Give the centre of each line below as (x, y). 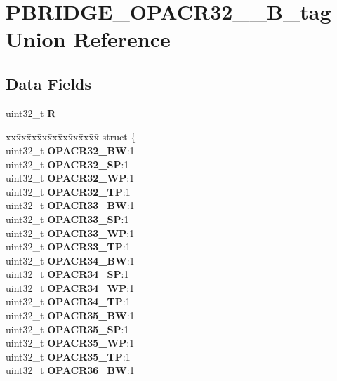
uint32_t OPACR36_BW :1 (70, 370)
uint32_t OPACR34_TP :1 (68, 301)
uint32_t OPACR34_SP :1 (67, 274)
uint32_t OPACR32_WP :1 (70, 178)
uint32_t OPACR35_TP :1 (68, 356)
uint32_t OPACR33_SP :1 (67, 219)
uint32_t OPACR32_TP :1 (68, 191)
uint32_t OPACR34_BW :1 (70, 260)
